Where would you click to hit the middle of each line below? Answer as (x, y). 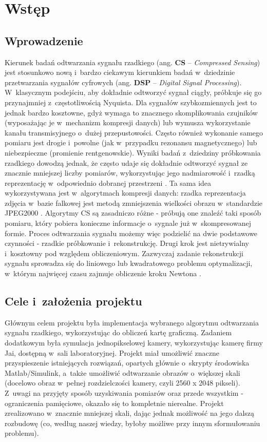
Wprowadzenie (44, 40)
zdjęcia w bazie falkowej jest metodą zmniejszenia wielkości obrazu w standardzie (133, 203)
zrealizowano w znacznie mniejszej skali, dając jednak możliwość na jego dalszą (130, 413)
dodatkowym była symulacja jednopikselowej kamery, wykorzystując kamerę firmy (134, 343)
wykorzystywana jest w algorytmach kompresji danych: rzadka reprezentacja (125, 193)
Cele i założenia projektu (73, 301)
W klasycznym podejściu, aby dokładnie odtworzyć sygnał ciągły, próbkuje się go (133, 92)
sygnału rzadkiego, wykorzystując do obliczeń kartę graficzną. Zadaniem (118, 332)
